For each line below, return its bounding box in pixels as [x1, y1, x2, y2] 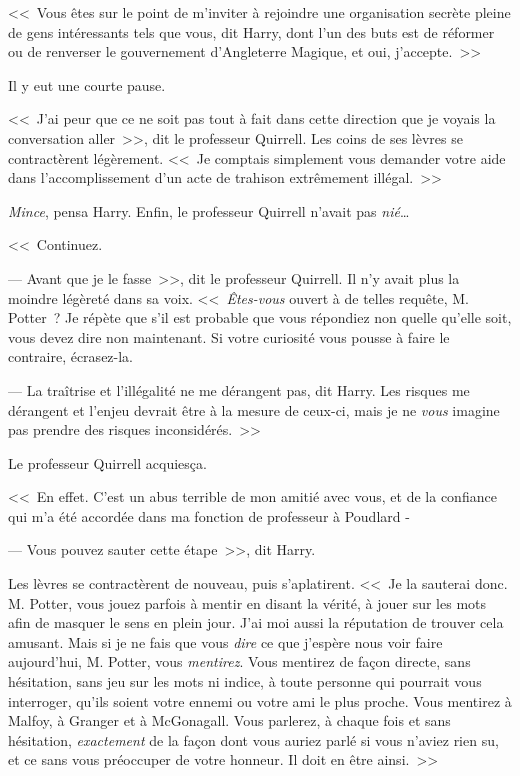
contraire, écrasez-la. [8, 346, 134, 367]
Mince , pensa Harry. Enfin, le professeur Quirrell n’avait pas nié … [8, 200, 410, 221]
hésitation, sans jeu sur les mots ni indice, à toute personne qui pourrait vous [8, 671, 482, 692]
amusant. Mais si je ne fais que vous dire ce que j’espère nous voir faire [8, 631, 443, 652]
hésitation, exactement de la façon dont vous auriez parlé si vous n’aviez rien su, [8, 729, 499, 750]
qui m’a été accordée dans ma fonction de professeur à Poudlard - [8, 505, 410, 526]
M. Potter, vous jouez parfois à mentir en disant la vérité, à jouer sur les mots [8, 592, 487, 613]
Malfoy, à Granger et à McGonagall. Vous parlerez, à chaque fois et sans [8, 710, 451, 731]
